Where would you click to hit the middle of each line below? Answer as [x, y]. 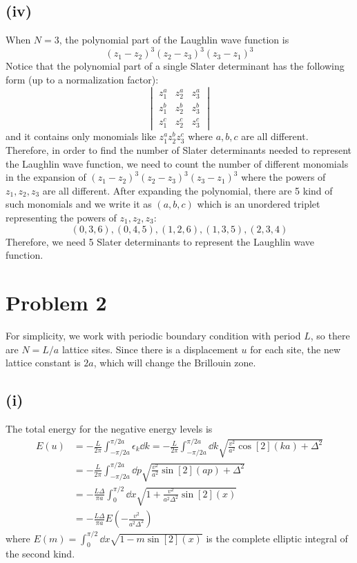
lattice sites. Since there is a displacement [150, 349]
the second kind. [40, 554]
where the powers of [283, 177]
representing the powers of [61, 218]
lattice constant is [43, 363]
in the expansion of [46, 177]
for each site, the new [296, 349]
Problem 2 [56, 302]
